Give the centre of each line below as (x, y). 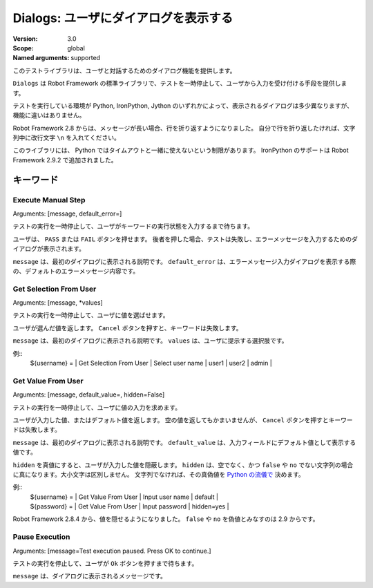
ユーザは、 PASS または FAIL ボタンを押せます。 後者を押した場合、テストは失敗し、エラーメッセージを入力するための (182, 239)
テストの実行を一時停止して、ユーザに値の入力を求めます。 (97, 407)
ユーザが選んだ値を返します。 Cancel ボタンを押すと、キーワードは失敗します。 (127, 328)
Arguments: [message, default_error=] (67, 214)
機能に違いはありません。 (49, 115)
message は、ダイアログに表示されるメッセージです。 (90, 576)
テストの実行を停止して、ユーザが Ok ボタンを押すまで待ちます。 (105, 564)
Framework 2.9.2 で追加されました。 (65, 160)
